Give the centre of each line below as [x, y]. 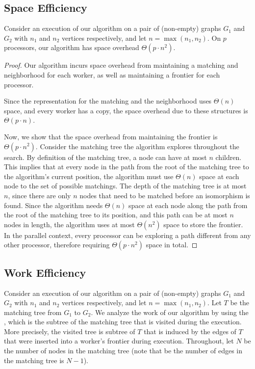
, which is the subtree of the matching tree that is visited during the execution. [123, 322]
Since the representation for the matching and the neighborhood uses [108, 101]
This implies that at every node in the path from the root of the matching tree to [127, 167]
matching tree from [33, 312]
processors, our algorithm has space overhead [72, 47]
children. [229, 157]
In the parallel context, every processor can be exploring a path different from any [127, 235]
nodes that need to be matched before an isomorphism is [165, 195]
